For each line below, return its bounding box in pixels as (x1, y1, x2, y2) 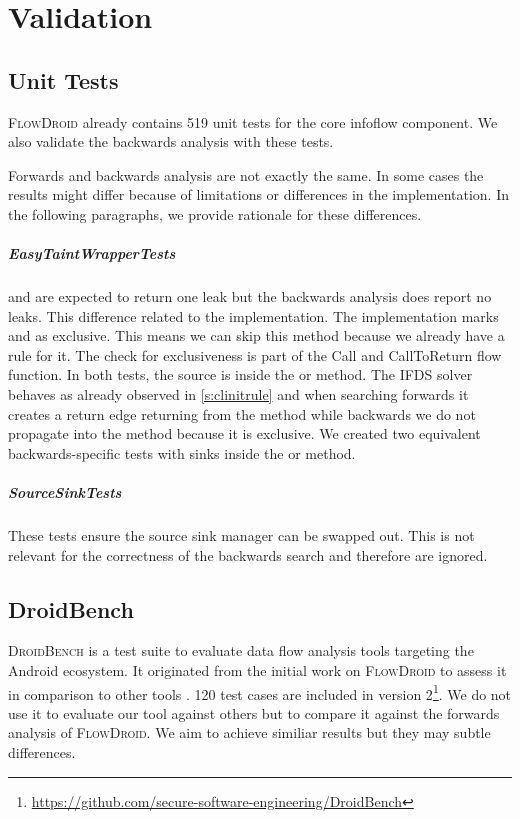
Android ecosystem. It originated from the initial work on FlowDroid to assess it (8, 660, 507, 680)
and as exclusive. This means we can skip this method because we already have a (8, 325, 505, 346)
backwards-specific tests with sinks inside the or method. (8, 442, 356, 463)
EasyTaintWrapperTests (8, 243, 176, 264)
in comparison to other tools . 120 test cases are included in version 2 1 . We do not (8, 680, 512, 704)
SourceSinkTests (8, 482, 122, 503)
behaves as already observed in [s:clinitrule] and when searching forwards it (8, 384, 469, 405)
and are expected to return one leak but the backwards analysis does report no (8, 286, 492, 307)
